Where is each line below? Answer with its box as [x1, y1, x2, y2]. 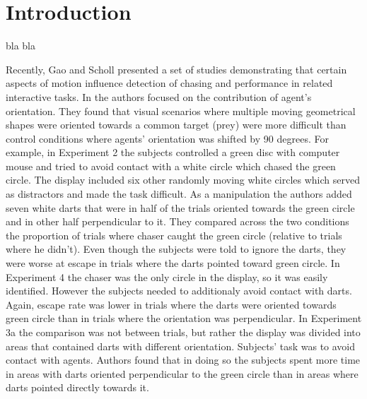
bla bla [6, 38, 36, 53]
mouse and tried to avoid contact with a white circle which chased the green [6, 158, 336, 173]
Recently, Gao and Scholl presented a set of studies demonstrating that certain [6, 61, 347, 76]
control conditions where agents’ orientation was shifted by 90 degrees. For [6, 131, 329, 145]
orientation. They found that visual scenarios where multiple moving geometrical [6, 103, 356, 118]
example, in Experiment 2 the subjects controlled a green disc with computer [6, 145, 340, 160]
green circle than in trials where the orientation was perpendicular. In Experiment [6, 311, 362, 326]
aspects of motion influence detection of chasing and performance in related [6, 76, 333, 90]
